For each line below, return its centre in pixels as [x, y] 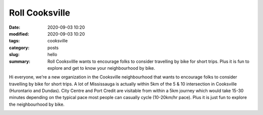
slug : [14, 55]
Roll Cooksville [40, 13]
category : [19, 48]
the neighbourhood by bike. [37, 104]
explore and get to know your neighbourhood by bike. [101, 68]
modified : [19, 34]
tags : [14, 41]
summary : [20, 61]
